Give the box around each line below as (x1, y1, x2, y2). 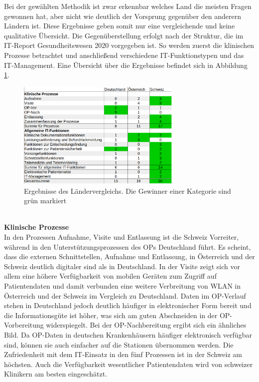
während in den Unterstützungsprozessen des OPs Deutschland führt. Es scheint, (4, 241, 251, 252)
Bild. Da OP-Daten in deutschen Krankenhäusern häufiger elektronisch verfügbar (4, 329, 252, 340)
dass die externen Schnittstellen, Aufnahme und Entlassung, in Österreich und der (4, 251, 255, 262)
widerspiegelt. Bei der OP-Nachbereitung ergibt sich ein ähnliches (46, 320, 247, 330)
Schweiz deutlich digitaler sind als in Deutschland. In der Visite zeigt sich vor (4, 261, 240, 271)
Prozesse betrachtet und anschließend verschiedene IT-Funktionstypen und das (4, 49, 244, 60)
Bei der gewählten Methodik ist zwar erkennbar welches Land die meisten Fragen (4, 1, 252, 11)
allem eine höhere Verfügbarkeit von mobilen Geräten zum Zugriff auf (4, 271, 217, 281)
